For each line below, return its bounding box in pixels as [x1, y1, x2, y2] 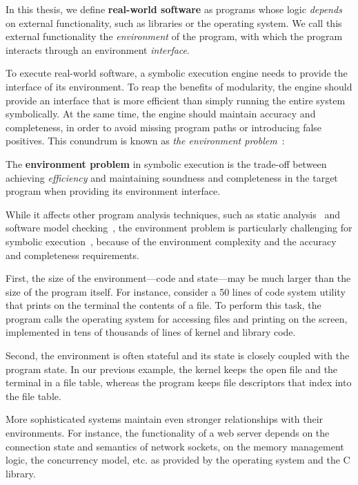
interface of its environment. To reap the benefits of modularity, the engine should [6, 79, 352, 93]
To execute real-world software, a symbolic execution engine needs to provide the [6, 66, 348, 80]
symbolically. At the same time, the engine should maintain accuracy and [6, 106, 316, 121]
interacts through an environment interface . [6, 42, 190, 57]
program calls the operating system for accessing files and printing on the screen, [6, 311, 348, 325]
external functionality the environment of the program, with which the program [6, 29, 343, 44]
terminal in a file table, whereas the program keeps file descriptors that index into [6, 375, 352, 390]
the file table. [6, 388, 61, 403]
